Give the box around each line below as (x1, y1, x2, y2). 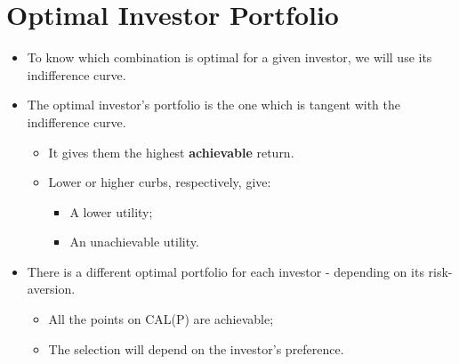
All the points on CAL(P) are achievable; (48, 310, 274, 328)
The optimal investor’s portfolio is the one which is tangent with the (27, 95, 401, 114)
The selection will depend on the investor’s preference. (48, 339, 344, 358)
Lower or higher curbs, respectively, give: (48, 173, 271, 191)
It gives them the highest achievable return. (48, 142, 294, 161)
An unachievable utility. (69, 232, 199, 251)
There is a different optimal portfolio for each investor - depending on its (27, 262, 424, 280)
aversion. (27, 279, 76, 298)
